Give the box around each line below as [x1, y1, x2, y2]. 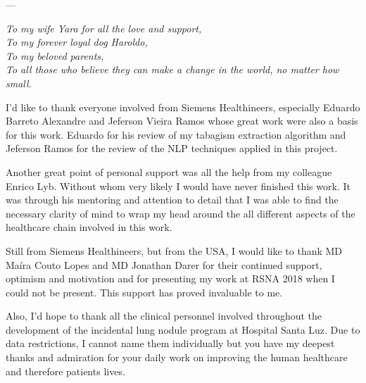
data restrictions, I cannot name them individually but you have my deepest [6, 336, 335, 351]
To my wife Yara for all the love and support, [6, 20, 202, 35]
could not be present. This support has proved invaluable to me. [6, 284, 283, 299]
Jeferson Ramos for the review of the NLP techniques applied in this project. [6, 141, 338, 156]
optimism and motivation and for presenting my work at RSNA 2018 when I [6, 271, 335, 286]
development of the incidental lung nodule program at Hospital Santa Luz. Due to [6, 322, 360, 337]
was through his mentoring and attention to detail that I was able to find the [6, 192, 339, 207]
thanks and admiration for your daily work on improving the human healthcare [6, 350, 348, 365]
